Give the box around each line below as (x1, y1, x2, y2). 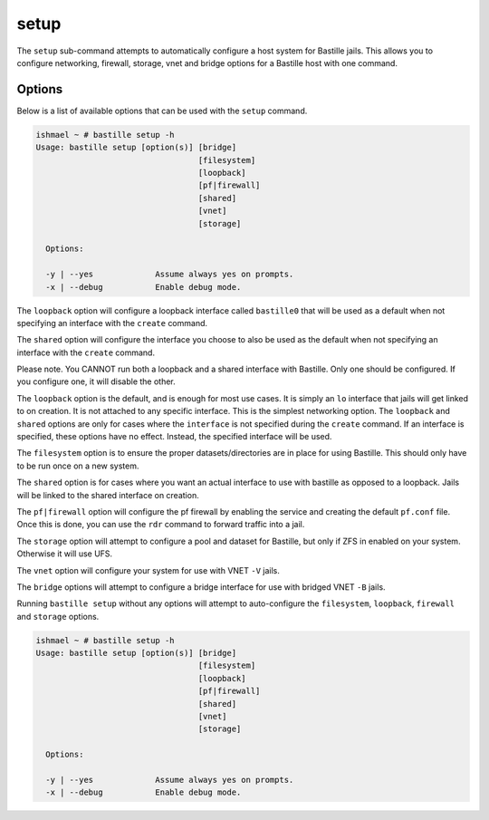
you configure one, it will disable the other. (16, 376, 176, 387)
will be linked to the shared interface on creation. (16, 489, 199, 500)
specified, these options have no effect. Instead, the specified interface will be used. (16, 431, 332, 442)
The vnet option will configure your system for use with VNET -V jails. (16, 564, 281, 575)
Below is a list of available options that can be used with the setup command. (16, 105, 308, 116)
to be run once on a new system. (16, 460, 139, 471)
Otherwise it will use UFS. (16, 548, 113, 559)
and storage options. (16, 611, 100, 622)
